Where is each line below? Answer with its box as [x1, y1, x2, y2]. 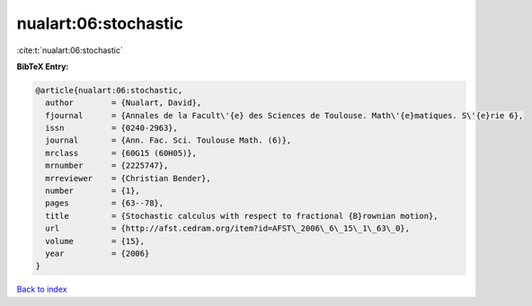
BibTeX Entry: [16, 61, 69, 72]
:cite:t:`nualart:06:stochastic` [16, 45, 123, 56]
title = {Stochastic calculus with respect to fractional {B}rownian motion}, [45, 211, 439, 221]
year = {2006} [45, 249, 150, 258]
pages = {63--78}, [45, 198, 164, 208]
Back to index [16, 284, 67, 295]
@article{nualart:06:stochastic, [35, 85, 183, 95]
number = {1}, [45, 186, 141, 197]
